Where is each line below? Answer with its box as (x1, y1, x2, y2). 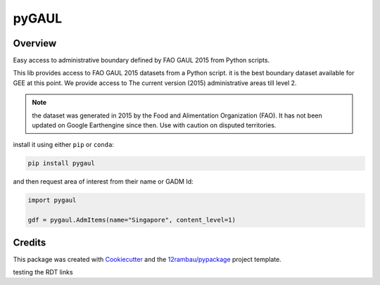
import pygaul (27, 196, 77, 204)
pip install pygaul (27, 159, 95, 167)
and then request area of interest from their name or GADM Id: (13, 177, 194, 186)
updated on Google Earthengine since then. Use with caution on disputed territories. (32, 121, 277, 129)
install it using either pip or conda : (13, 141, 114, 149)
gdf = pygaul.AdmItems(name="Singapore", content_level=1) (27, 216, 236, 224)
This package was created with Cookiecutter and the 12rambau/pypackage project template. (13, 255, 281, 263)
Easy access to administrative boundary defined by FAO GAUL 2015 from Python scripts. (13, 56, 270, 65)
